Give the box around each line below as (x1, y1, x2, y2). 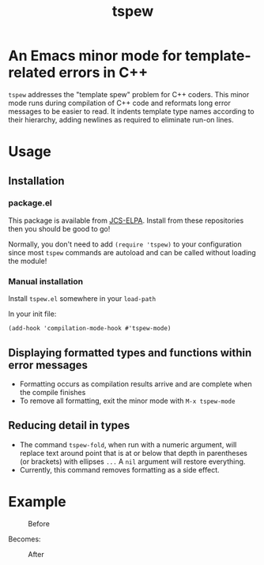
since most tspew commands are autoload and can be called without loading (8, 247, 257, 257)
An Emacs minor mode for (8, 47, 183, 65)
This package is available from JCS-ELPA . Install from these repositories (8, 216, 244, 225)
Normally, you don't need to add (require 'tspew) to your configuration (8, 239, 243, 249)
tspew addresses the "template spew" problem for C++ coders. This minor (8, 89, 250, 99)
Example (8, 492, 66, 510)
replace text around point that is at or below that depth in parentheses (19, 448, 247, 458)
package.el (8, 198, 53, 209)
